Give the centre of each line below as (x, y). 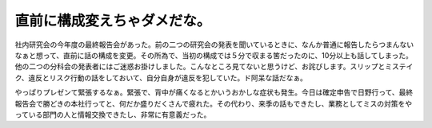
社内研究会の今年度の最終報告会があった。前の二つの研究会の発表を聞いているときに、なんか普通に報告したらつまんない (214, 45)
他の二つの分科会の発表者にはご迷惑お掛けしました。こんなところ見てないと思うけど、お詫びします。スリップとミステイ (214, 67)
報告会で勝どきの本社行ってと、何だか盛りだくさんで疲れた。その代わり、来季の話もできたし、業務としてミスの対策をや (214, 103)
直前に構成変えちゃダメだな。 (113, 21)
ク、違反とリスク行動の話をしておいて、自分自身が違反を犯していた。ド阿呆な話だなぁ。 (161, 78)
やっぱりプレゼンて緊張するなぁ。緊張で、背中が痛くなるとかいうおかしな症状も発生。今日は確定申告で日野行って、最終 (214, 92)
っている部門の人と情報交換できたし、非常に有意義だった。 (113, 114)
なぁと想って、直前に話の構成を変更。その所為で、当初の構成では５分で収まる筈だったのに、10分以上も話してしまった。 (214, 55)
